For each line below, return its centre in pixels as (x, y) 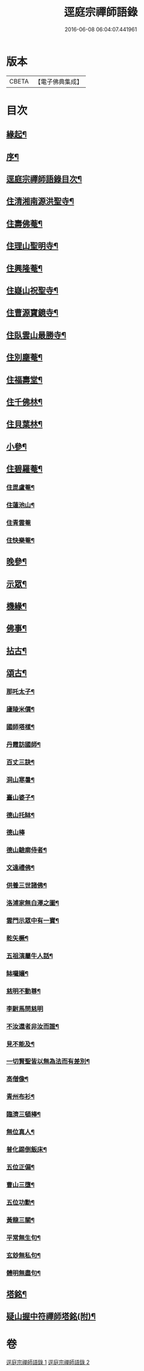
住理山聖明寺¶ (32, 246)
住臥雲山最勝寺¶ (36, 335)
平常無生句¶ (23, 1238)
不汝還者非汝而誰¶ (33, 1026)
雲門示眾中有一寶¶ (33, 921)
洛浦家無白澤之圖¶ (33, 903)
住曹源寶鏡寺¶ (32, 313)
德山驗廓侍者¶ (26, 850)
